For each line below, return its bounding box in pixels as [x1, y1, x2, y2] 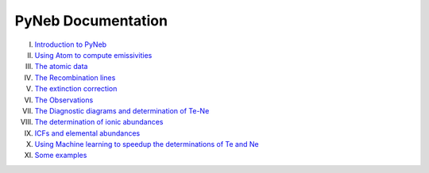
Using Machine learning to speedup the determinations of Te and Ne [34, 140, 259, 149]
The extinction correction [34, 84, 118, 94]
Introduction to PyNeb [34, 40, 107, 49]
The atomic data [34, 62, 88, 71]
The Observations [34, 95, 94, 105]
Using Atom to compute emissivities [34, 50, 153, 60]
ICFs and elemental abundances [34, 128, 141, 138]
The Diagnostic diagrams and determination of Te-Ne [34, 106, 210, 115]
